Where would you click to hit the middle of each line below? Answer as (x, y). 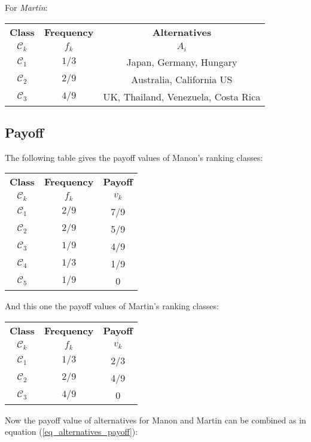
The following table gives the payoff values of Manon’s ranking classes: (134, 157)
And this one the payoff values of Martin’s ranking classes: (112, 306)
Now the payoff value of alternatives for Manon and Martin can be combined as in (155, 420)
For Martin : (26, 7)
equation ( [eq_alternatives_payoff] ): (71, 432)
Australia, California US (182, 79)
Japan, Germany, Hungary (182, 62)
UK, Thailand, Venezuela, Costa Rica (182, 96)
